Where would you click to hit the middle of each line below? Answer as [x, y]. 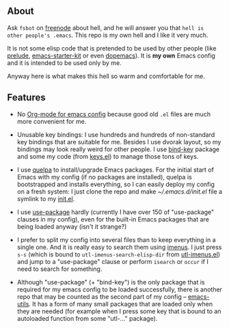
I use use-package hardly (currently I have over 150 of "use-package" [116, 212]
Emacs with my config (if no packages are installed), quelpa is [105, 176]
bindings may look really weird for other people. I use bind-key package [118, 149]
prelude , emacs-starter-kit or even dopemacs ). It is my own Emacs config [111, 55]
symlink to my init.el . [46, 198]
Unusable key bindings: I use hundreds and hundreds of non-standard [116, 134]
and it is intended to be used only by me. [64, 63]
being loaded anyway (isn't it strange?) [72, 226]
